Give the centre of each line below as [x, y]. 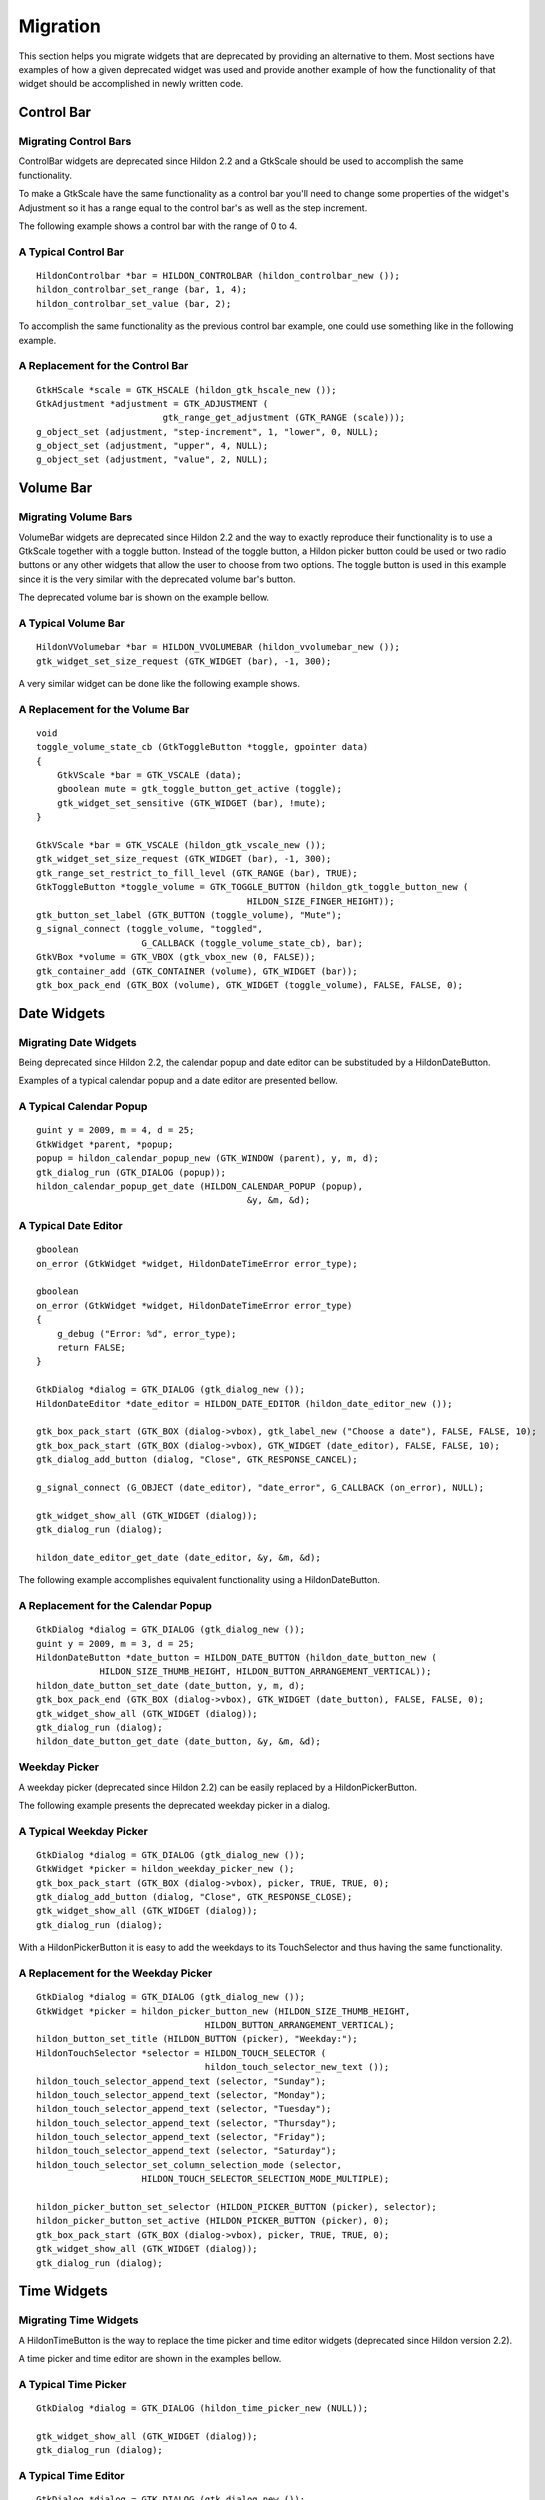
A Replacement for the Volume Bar [104, 709]
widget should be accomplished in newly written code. [131, 84]
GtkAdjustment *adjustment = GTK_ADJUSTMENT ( [152, 403]
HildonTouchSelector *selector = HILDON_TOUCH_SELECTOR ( [181, 2053]
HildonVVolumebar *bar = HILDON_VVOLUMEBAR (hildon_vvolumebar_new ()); [218, 647]
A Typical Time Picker [72, 2384]
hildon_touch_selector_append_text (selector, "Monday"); [181, 2094]
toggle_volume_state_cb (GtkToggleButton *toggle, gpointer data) [202, 747]
